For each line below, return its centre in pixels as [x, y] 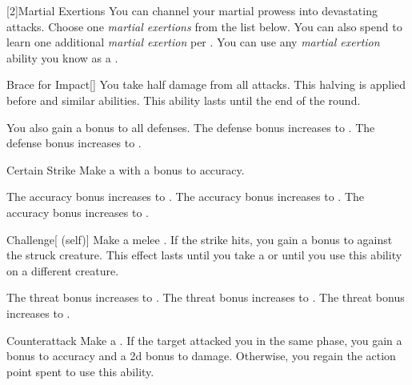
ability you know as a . [62, 57]
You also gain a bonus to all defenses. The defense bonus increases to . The [191, 127]
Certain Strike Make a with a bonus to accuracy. [126, 169]
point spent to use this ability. [80, 371]
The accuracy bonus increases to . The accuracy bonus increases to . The [185, 197]
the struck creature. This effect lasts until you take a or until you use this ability [204, 255]
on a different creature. [63, 270]
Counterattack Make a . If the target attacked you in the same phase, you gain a [204, 340]
